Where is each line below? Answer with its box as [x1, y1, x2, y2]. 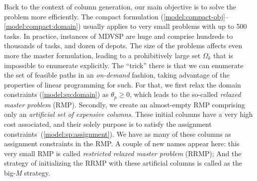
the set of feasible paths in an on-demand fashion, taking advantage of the [4, 70, 230, 80]
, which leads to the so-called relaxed [130, 89, 241, 99]
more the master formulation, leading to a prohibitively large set [4, 50, 201, 60]
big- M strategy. [4, 167, 50, 178]
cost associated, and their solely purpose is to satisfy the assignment [4, 118, 212, 129]
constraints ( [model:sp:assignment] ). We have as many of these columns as [4, 128, 231, 139]
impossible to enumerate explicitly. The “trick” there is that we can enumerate [4, 60, 244, 70]
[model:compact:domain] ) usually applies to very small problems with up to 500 [4, 21, 247, 31]
